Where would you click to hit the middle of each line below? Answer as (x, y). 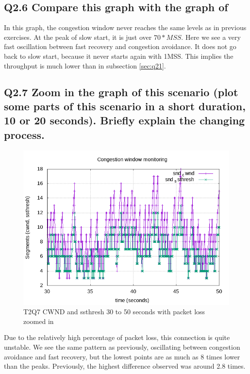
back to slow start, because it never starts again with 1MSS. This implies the (119, 56)
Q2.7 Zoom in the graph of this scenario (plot (121, 92)
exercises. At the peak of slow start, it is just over (78, 37)
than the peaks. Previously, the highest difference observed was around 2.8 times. (125, 366)
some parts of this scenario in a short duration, (125, 106)
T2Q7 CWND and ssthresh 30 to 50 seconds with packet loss (114, 312)
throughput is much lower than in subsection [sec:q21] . (85, 65)
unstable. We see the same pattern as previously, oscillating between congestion (122, 347)
